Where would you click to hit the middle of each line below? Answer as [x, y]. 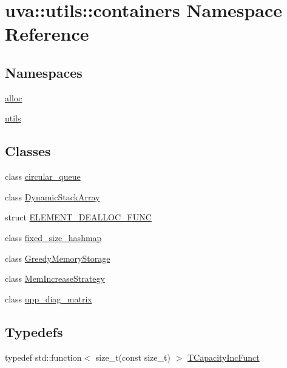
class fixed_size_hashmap [53, 237]
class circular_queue [43, 176]
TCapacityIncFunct [223, 357]
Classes [28, 151]
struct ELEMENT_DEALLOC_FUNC [78, 217]
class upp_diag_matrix [49, 298]
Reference [47, 34]
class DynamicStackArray [52, 196]
